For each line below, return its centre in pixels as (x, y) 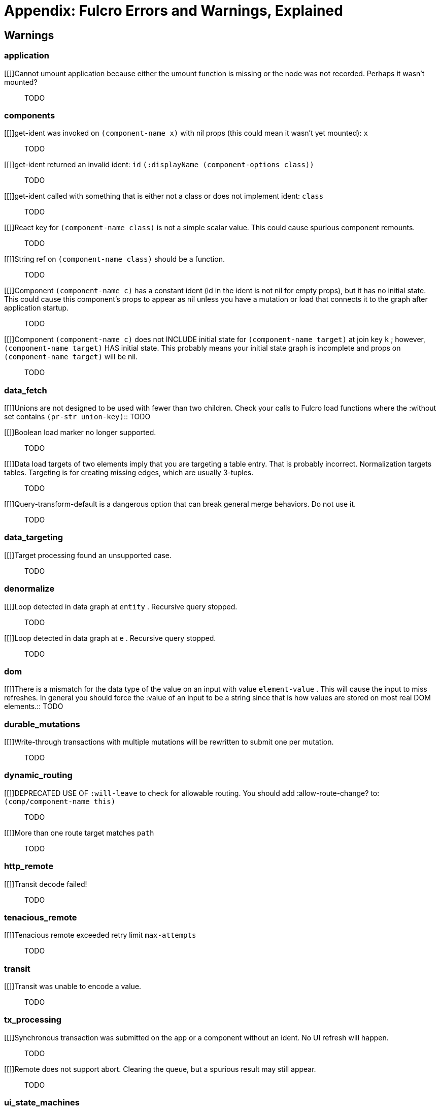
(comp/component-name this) (60, 801)
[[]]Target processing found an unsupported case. (88, 555)
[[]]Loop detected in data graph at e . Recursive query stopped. (110, 638)
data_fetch (26, 390)
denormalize (29, 589)
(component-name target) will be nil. (71, 357)
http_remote (29, 866)
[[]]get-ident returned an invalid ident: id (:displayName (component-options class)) (159, 165)
